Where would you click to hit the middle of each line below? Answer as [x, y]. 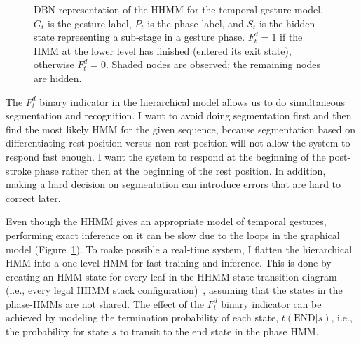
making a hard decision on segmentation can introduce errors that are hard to [173, 184]
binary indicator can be [271, 303]
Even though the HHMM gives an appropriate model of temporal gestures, [166, 221]
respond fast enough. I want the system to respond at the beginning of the [166, 156]
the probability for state [57, 331]
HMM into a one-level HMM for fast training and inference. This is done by [169, 263]
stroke [19, 170]
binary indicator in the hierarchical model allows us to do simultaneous [192, 101]
